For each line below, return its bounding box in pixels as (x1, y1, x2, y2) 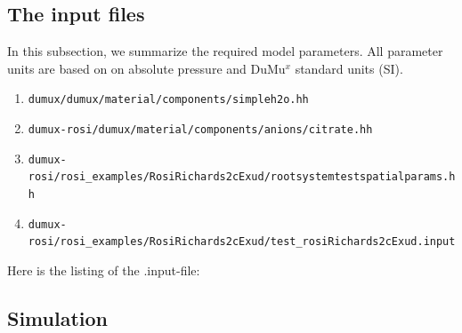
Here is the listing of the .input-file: (7, 260, 200, 279)
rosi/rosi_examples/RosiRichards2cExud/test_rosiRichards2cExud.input (28, 235, 456, 249)
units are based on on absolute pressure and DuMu (7, 59, 286, 77)
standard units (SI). (295, 59, 403, 77)
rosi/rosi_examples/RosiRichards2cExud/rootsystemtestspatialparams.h (28, 170, 456, 184)
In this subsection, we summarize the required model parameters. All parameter (7, 42, 443, 60)
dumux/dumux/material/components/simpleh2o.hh (28, 93, 309, 107)
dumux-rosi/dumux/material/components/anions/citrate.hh (28, 123, 373, 137)
